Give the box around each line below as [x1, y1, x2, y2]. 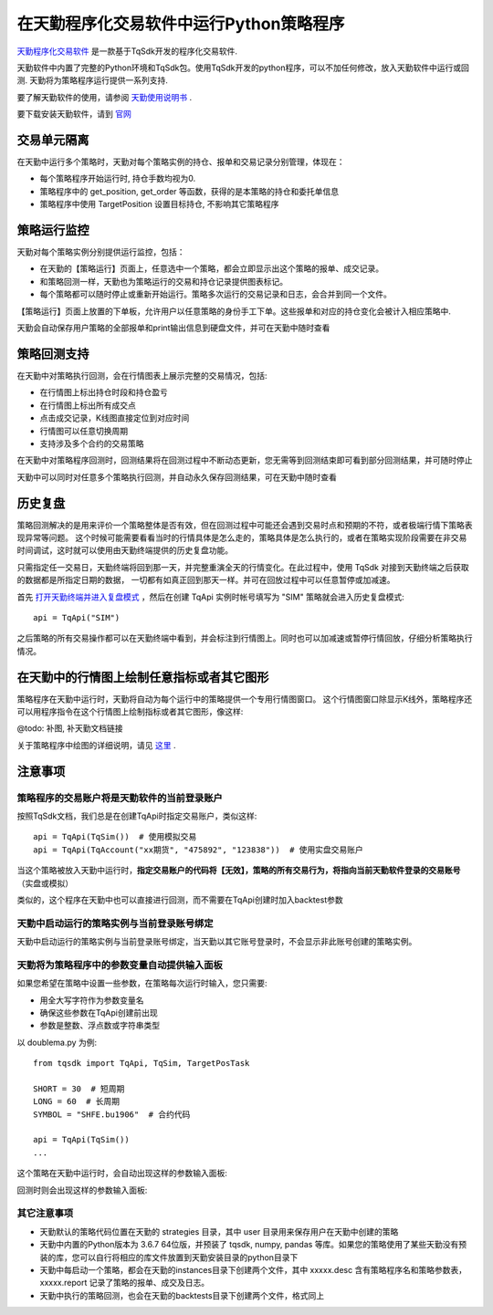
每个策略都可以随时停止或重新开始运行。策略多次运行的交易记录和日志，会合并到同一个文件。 [39, 288, 392, 300]
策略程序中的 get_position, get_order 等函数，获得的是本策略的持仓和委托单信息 [39, 185, 340, 196]
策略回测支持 [16, 346, 89, 361]
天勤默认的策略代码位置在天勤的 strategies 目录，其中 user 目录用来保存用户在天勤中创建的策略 [39, 1226, 399, 1237]
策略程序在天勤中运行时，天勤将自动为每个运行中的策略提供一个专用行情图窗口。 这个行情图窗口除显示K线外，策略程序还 [16, 694, 473, 704]
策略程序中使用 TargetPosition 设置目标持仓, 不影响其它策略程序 [39, 199, 279, 210]
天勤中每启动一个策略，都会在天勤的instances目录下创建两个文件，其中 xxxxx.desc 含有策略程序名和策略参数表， [39, 1264, 467, 1275]
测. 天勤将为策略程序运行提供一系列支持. [16, 75, 169, 86]
